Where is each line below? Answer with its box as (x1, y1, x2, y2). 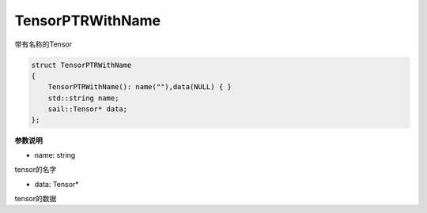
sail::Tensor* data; (47, 105, 128, 114)
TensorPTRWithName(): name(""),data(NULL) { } (47, 83, 232, 92)
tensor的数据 (14, 194, 57, 204)
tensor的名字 (14, 165, 57, 174)
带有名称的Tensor (14, 39, 73, 49)
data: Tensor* (34, 179, 79, 189)
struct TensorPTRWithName (31, 60, 132, 69)
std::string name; (47, 93, 119, 103)
